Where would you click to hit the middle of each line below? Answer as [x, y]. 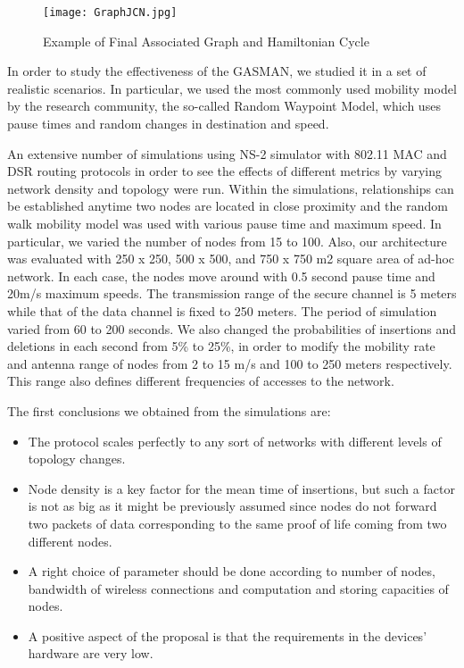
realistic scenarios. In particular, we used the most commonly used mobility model [232, 88]
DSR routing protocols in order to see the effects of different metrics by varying [225, 171]
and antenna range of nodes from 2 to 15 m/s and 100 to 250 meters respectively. [230, 363]
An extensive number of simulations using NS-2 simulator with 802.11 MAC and [227, 153]
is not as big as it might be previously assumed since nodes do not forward [232, 506]
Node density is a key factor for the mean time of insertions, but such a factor [241, 488]
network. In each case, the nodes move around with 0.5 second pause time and [221, 276]
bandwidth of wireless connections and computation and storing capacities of [238, 588]
